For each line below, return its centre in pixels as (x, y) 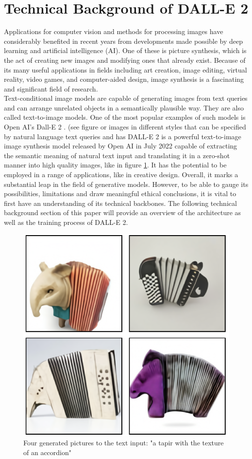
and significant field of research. (51, 88)
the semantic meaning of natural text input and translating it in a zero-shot (117, 155)
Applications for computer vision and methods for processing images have (114, 31)
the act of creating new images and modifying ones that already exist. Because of (125, 60)
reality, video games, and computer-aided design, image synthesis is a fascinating (124, 79)
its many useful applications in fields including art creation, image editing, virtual (126, 69)
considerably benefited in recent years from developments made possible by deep (124, 41)
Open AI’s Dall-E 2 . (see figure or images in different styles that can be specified (125, 127)
